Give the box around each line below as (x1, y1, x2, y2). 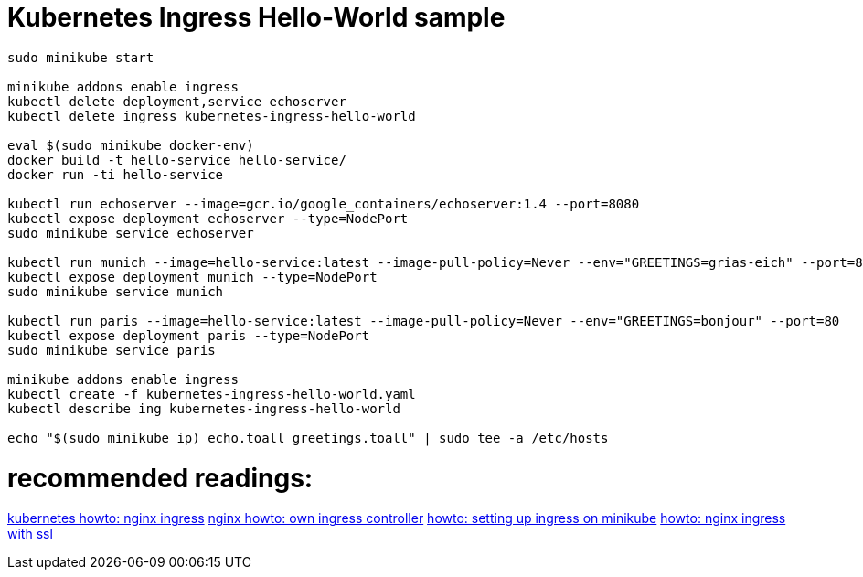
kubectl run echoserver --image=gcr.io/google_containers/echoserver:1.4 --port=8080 (7, 196, 640, 211)
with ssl (7, 526, 53, 542)
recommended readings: (7, 462, 314, 494)
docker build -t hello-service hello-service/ (7, 152, 346, 167)
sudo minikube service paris (7, 342, 216, 358)
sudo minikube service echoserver (7, 225, 254, 240)
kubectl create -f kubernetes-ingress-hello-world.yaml (7, 386, 416, 401)
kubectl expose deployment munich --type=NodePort (7, 269, 378, 284)
